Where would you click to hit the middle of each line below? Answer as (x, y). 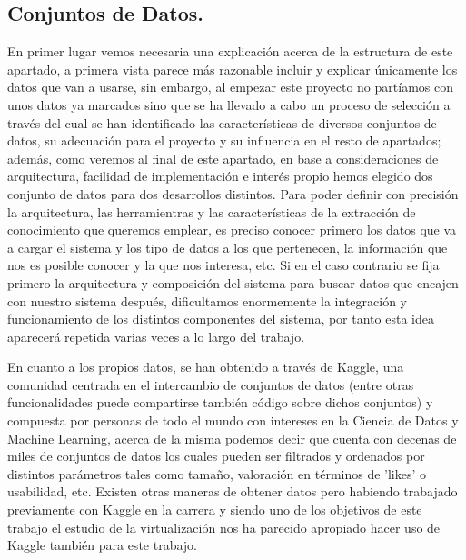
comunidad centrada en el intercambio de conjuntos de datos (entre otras (211, 384)
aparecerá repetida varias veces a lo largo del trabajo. (156, 336)
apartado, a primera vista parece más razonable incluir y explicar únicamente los (233, 69)
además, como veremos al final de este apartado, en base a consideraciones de (223, 158)
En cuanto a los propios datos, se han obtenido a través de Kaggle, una (206, 367)
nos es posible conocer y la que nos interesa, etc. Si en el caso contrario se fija (223, 265)
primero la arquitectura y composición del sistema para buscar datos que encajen (233, 282)
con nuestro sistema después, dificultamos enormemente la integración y (207, 300)
